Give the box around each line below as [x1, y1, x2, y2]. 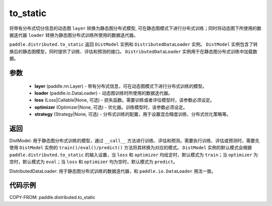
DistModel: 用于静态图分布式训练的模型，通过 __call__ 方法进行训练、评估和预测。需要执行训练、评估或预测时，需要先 [9, 138, 259, 144]
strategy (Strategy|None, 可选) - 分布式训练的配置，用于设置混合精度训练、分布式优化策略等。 [34, 111, 231, 117]
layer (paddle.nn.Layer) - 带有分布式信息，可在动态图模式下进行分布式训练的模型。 [34, 83, 207, 89]
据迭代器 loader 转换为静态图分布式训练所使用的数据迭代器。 [9, 32, 139, 38]
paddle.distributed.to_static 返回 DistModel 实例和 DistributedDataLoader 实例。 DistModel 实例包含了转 [9, 41, 258, 47]
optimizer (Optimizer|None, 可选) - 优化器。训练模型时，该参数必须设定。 [34, 104, 188, 110]
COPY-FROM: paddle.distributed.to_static [9, 194, 96, 200]
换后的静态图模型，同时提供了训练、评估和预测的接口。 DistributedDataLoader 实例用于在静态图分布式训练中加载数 [9, 48, 257, 54]
